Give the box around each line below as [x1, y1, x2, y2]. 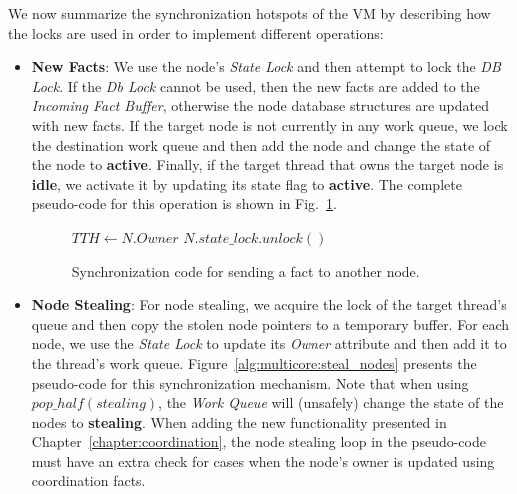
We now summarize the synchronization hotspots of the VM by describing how [8, 3, 491, 23]
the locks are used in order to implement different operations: [8, 22, 384, 43]
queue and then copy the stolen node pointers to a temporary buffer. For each [31, 313, 510, 334]
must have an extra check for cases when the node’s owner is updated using [31, 450, 495, 471]
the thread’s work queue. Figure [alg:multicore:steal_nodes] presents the [31, 352, 477, 373]
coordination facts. [31, 470, 146, 491]
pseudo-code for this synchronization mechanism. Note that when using [31, 372, 469, 393]
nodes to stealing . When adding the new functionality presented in [31, 411, 447, 432]
